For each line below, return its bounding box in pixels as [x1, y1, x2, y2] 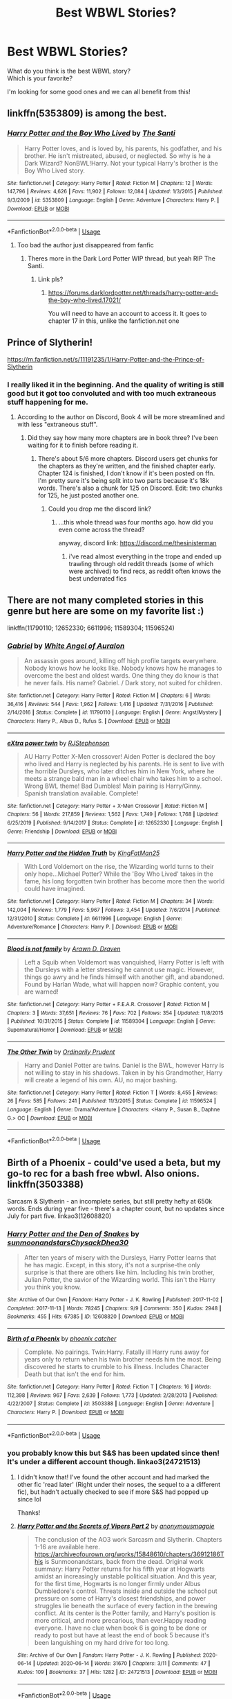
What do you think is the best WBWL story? [7, 67, 131, 75]
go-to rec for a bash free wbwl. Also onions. [7, 1168, 200, 1179]
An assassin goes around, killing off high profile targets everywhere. [23, 657, 219, 665]
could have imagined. [23, 885, 86, 893]
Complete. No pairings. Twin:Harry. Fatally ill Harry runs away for [23, 1348, 209, 1356]
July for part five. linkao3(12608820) [7, 1211, 112, 1220]
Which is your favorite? [7, 74, 73, 82]
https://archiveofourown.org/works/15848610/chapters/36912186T [34, 1550, 224, 1558]
